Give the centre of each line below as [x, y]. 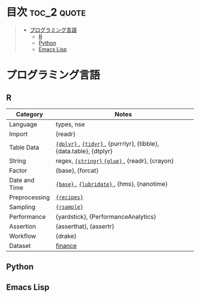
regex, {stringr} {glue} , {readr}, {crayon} [115, 160]
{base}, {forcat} [77, 170]
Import [18, 134]
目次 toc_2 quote [46, 12]
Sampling [22, 207]
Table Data [24, 147]
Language [23, 124]
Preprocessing [29, 197]
